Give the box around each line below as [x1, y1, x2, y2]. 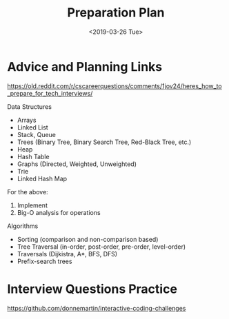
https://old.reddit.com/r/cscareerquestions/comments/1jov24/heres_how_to [7, 81, 222, 90]
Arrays [17, 116, 37, 124]
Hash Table [17, 152, 50, 161]
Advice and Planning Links [7, 59, 163, 74]
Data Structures [7, 102, 52, 111]
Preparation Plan [67, 5, 165, 21]
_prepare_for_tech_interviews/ [7, 89, 93, 97]
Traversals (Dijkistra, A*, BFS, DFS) [17, 249, 118, 258]
